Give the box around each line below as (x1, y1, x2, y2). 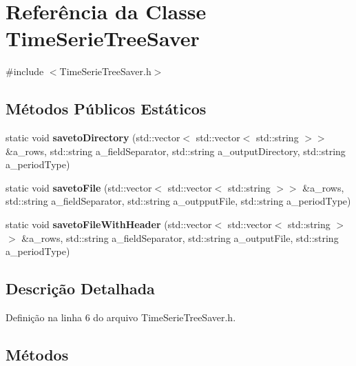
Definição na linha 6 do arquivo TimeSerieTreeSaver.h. (6, 310, 236, 325)
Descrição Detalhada (6, 278, 155, 299)
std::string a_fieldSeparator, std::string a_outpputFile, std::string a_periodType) (6, 194, 351, 208)
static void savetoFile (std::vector (6, 180, 152, 194)
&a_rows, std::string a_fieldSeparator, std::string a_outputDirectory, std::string (6, 143, 346, 158)
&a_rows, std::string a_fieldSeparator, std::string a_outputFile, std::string (21, 230, 339, 245)
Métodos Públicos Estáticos (6, 98, 207, 119)
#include (6, 64, 44, 79)
